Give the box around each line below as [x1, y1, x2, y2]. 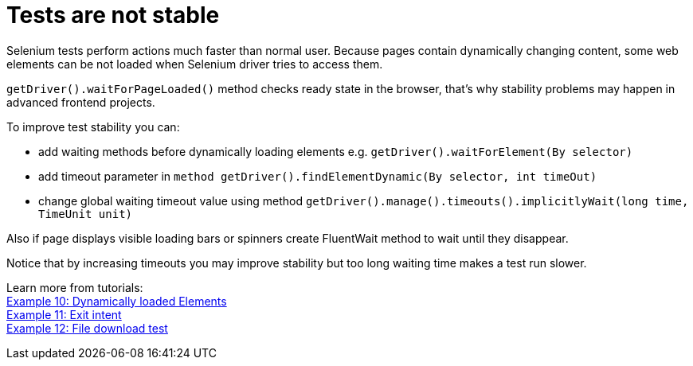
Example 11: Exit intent [6, 307, 122, 321]
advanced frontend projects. [6, 95, 155, 109]
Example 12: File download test [6, 321, 168, 335]
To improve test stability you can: [6, 119, 180, 134]
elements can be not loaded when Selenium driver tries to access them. [6, 56, 383, 71]
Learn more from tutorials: [6, 280, 143, 294]
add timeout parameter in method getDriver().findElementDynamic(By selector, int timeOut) [38, 169, 597, 183]
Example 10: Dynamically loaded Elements [6, 294, 227, 308]
